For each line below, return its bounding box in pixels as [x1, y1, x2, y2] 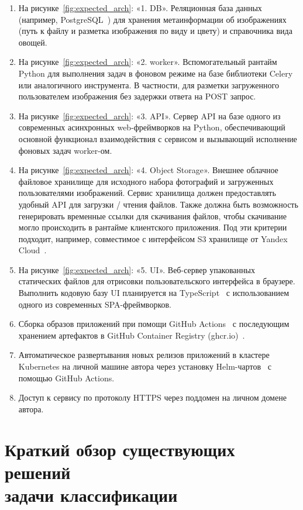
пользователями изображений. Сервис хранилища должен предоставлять [18, 187, 276, 199]
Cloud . [18, 244, 47, 256]
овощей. [18, 36, 47, 48]
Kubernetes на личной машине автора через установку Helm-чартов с [18, 360, 271, 373]
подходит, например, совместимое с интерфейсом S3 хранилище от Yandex [18, 232, 288, 244]
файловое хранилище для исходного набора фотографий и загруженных [18, 175, 274, 187]
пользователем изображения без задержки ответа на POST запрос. [18, 90, 256, 102]
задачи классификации [5, 483, 178, 506]
